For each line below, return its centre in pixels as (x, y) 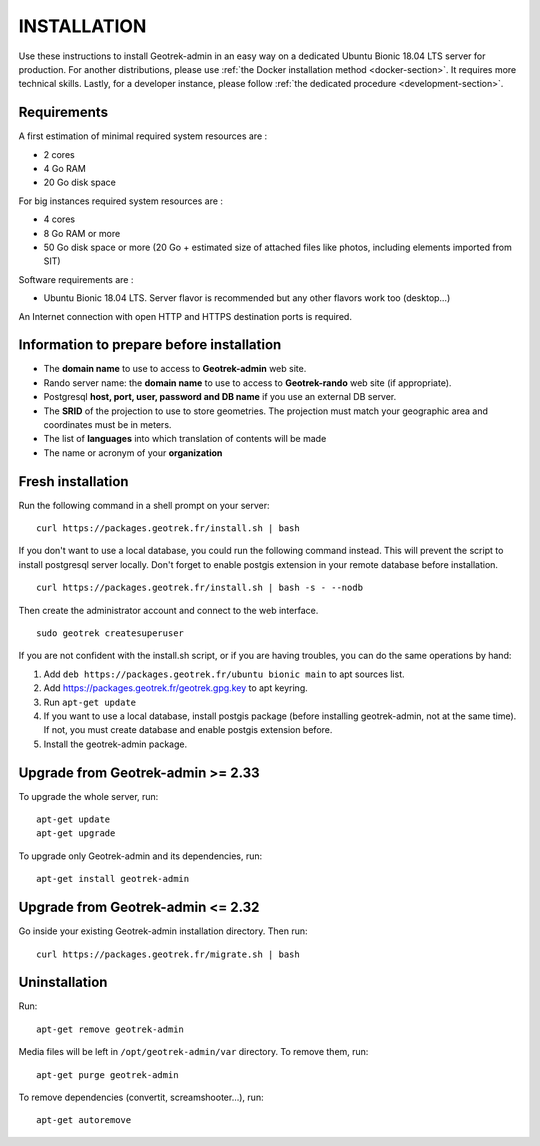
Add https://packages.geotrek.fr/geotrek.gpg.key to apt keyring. (176, 688)
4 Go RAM (65, 169)
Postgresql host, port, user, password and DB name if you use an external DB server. (220, 397)
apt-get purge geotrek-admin (107, 1074)
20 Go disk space (80, 182)
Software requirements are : (76, 279)
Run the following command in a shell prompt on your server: (144, 505)
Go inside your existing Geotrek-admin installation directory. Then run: (163, 931)
